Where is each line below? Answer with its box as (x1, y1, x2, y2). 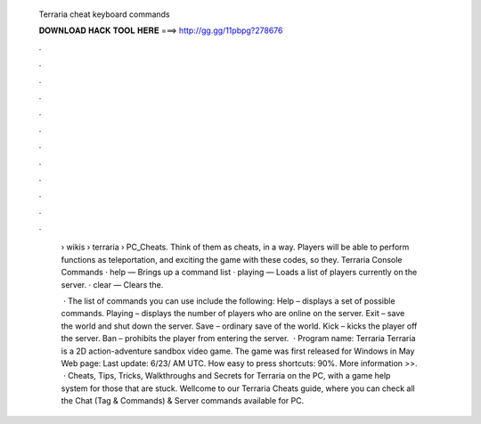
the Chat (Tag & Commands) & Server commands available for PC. (61, 395, 305, 406)
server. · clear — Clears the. (61, 279, 164, 289)
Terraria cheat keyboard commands (38, 9, 170, 20)
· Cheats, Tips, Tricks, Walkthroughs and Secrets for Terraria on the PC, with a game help (62, 371, 391, 381)
